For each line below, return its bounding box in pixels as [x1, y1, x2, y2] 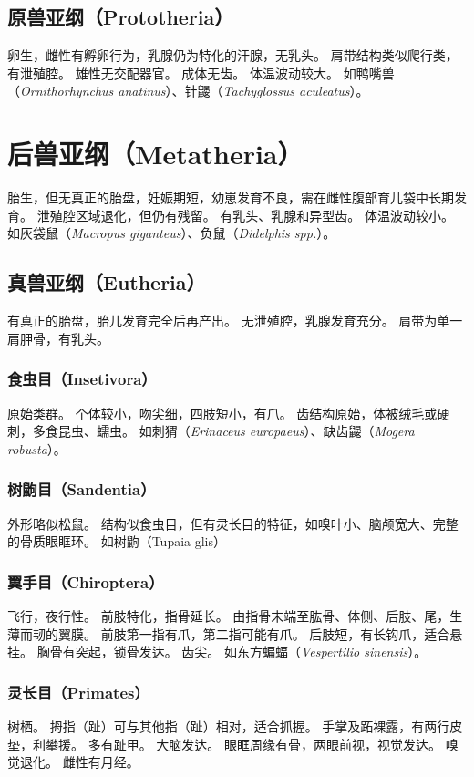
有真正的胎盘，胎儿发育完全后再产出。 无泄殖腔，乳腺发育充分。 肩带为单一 [7, 311, 463, 330]
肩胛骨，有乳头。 [7, 328, 109, 347]
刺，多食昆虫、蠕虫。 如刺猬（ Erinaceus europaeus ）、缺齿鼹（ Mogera [7, 421, 415, 440]
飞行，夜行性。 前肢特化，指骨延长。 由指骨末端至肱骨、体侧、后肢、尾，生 [7, 606, 463, 625]
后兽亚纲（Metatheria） [7, 135, 304, 172]
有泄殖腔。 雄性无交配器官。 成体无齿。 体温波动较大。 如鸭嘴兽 [7, 63, 395, 82]
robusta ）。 [7, 439, 67, 458]
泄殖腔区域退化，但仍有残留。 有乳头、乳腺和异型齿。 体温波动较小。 [36, 205, 454, 224]
